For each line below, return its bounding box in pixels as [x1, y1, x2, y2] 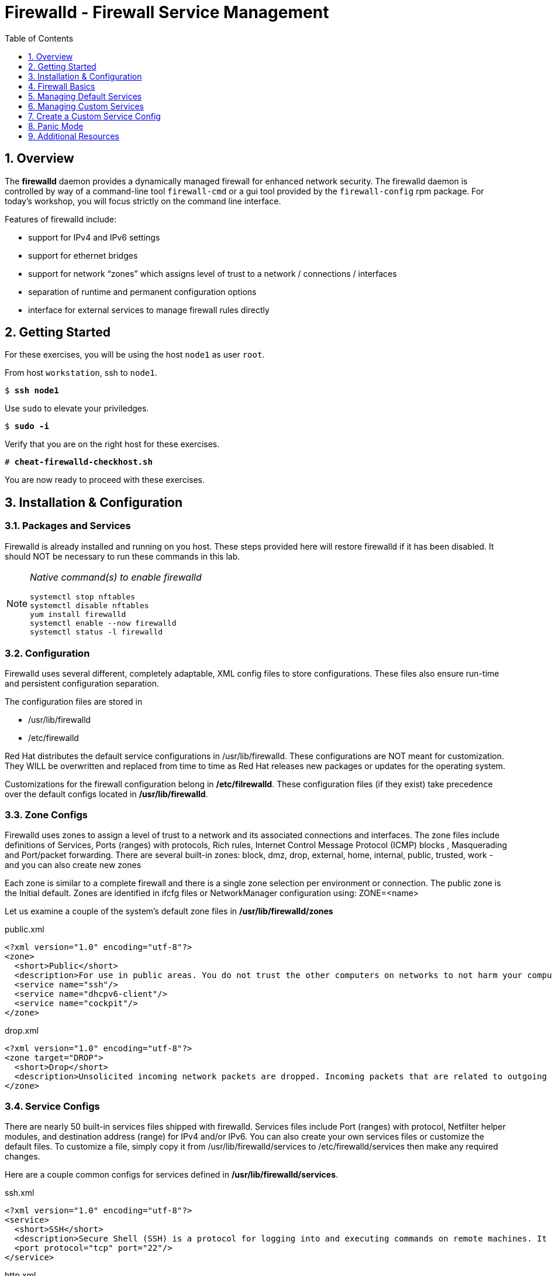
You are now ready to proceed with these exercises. [5, 475, 205, 485]
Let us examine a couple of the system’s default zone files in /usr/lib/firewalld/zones [5, 906, 333, 917]
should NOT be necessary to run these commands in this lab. [5, 551, 240, 561]
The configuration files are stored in [5, 697, 143, 707]
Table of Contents [5, 33, 74, 43]
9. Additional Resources [28, 131, 119, 141]
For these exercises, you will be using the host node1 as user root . [5, 349, 265, 360]
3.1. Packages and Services [5, 520, 131, 532]
